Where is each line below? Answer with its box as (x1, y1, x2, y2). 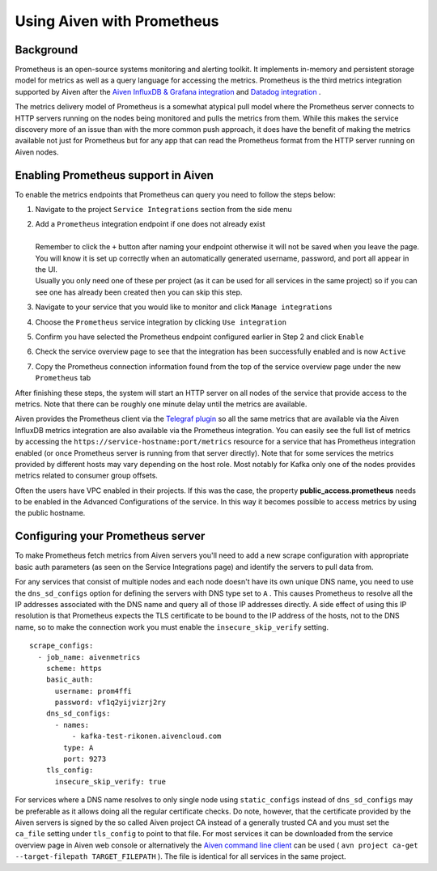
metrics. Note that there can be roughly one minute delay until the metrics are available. (15, 399, 308, 409)
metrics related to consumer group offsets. (15, 470, 158, 481)
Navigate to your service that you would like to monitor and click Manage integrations (35, 302, 333, 312)
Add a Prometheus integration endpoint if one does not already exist (35, 219, 266, 229)
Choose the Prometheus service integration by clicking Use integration (35, 317, 287, 327)
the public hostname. (15, 508, 86, 518)
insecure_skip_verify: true (54, 777, 166, 786)
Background (15, 43, 78, 57)
